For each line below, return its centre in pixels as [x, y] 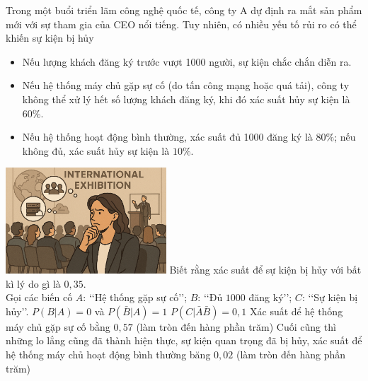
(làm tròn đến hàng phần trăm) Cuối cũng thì [236, 326]
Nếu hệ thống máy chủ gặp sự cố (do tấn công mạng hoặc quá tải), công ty [186, 85]
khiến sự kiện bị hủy [50, 38]
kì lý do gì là [33, 283]
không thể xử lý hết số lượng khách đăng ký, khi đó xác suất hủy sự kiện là [186, 99]
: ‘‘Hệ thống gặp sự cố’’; [135, 297]
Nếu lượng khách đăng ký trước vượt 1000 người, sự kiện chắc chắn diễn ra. [187, 61]
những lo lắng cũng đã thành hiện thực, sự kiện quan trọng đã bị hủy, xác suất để [184, 340]
